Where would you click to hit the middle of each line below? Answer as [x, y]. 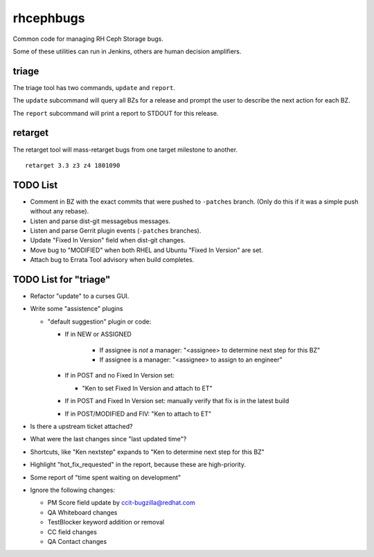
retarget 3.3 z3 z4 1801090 [73, 165]
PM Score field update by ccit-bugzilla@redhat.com [121, 503]
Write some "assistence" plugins [77, 309]
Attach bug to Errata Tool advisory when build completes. [112, 260]
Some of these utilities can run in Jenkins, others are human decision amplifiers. [127, 51]
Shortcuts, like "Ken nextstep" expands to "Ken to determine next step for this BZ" [147, 452]
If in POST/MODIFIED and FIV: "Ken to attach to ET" [138, 414]
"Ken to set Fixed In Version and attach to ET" [147, 388]
